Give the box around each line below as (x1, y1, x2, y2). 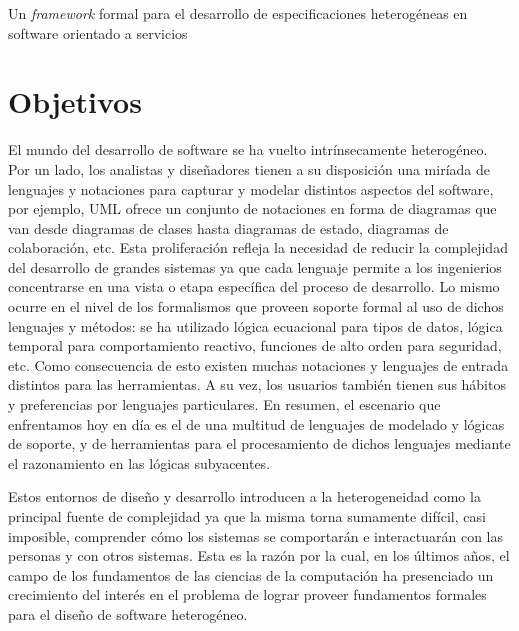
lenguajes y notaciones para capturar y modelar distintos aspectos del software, (8, 178, 494, 199)
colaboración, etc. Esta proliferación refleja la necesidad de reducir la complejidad (8, 237, 508, 258)
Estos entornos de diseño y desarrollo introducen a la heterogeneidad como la (8, 486, 481, 507)
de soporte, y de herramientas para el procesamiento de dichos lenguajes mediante (8, 433, 511, 454)
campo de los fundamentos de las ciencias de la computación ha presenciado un (8, 564, 494, 585)
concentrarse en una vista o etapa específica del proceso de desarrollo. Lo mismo (8, 276, 500, 297)
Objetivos (8, 81, 142, 122)
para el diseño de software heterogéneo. (8, 603, 248, 624)
